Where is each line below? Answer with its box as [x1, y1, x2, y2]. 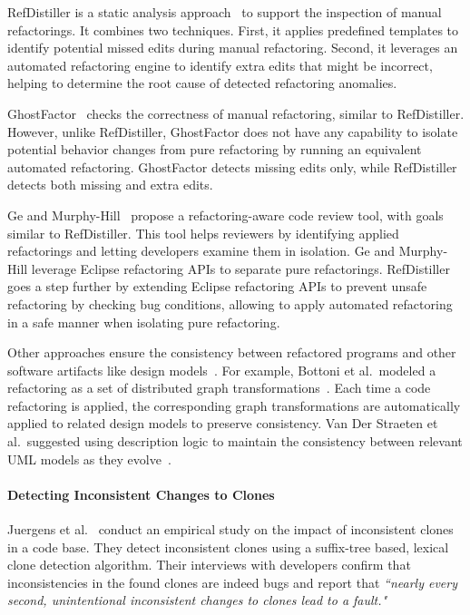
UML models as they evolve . [7, 449, 171, 468]
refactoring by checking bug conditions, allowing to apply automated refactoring [7, 294, 453, 313]
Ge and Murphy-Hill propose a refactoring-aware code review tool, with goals [7, 205, 444, 224]
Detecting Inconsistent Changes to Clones [7, 484, 275, 503]
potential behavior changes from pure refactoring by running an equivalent [7, 140, 422, 159]
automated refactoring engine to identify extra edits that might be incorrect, [7, 55, 433, 74]
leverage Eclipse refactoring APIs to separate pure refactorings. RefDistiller [31, 259, 450, 278]
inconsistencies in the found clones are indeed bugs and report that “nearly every [7, 572, 458, 591]
